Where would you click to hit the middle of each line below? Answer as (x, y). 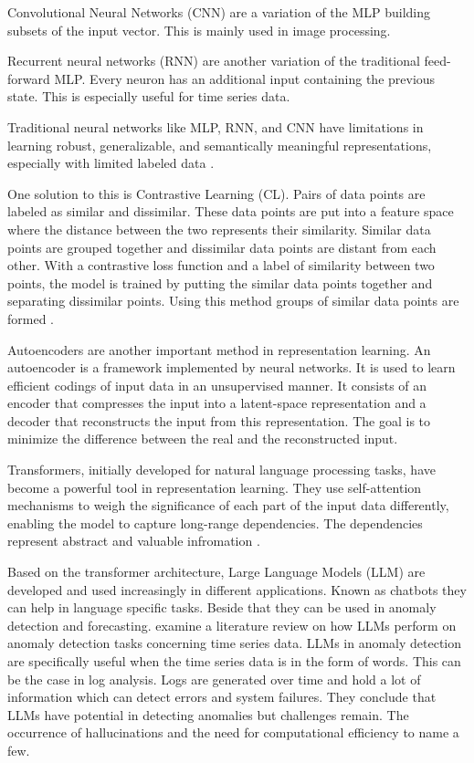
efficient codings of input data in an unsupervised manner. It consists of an (217, 385)
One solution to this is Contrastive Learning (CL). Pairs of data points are (216, 193)
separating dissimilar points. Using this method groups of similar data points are (233, 301)
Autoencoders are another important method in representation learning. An (219, 349)
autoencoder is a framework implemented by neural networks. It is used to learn (232, 367)
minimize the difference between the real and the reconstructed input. (203, 439)
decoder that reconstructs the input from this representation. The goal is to (219, 420)
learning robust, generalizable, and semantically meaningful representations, (220, 145)
